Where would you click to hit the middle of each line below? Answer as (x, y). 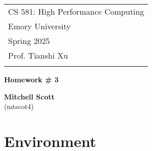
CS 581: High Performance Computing (76, 11)
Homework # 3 (31, 79)
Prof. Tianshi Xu (38, 55)
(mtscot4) (19, 106)
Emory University (39, 26)
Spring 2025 (29, 41)
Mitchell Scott (30, 96)
